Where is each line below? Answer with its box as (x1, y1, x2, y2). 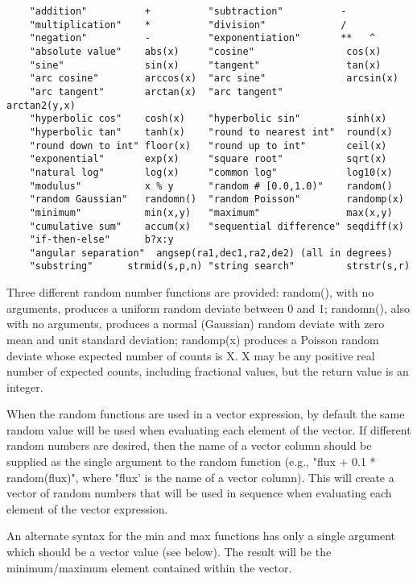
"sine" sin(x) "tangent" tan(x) (29, 59, 382, 71)
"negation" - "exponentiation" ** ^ (29, 32, 376, 44)
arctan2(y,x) (6, 99, 76, 111)
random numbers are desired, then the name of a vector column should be (6, 437, 372, 454)
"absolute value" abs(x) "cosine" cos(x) (29, 45, 382, 57)
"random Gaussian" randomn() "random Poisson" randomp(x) (29, 193, 404, 206)
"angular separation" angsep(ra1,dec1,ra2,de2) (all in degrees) (29, 247, 393, 259)
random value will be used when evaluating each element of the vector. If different (6, 421, 411, 438)
